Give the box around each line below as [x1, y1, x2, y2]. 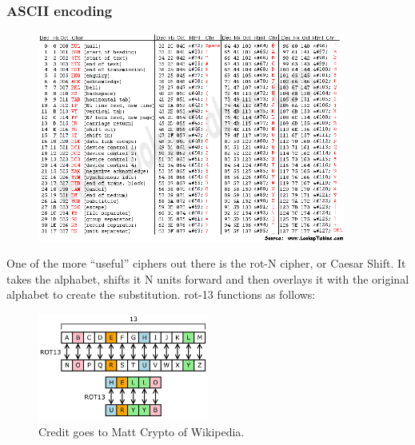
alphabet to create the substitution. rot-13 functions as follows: [6, 286, 316, 303]
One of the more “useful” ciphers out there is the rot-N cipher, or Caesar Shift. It [6, 255, 406, 272]
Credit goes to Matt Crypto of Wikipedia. [38, 423, 245, 439]
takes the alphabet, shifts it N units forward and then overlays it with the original [6, 270, 409, 287]
